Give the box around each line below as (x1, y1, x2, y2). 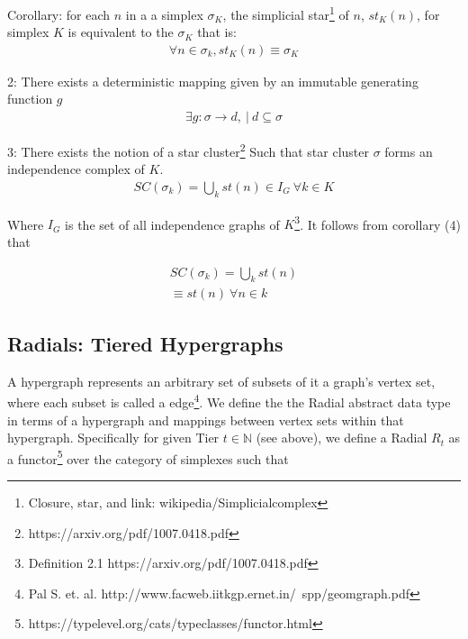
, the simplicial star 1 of (222, 3, 349, 23)
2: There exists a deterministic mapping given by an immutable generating (7, 71, 418, 90)
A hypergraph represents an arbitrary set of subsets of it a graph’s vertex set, (7, 371, 436, 390)
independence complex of (7, 160, 145, 178)
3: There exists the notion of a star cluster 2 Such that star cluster (7, 140, 369, 160)
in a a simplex (125, 5, 203, 23)
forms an (384, 141, 433, 160)
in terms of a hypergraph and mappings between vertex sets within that (7, 410, 404, 429)
